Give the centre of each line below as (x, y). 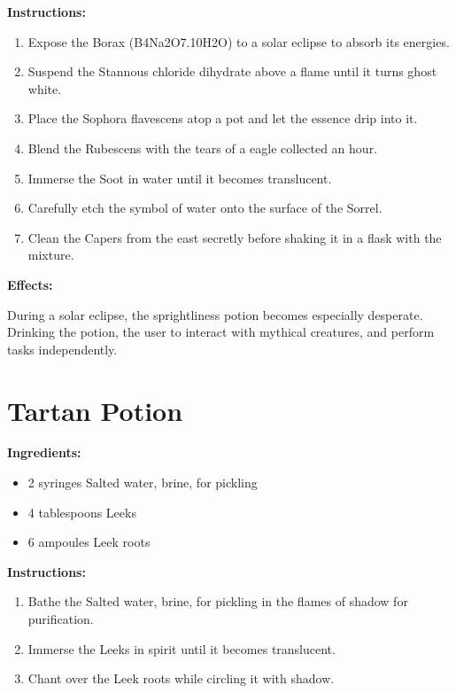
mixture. (51, 255)
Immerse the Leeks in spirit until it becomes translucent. (182, 648)
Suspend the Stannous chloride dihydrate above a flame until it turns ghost (232, 71)
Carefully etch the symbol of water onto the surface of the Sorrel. (205, 208)
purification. (61, 619)
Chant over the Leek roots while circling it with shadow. (181, 678)
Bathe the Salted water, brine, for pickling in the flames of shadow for (218, 601)
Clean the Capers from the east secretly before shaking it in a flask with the (235, 237)
